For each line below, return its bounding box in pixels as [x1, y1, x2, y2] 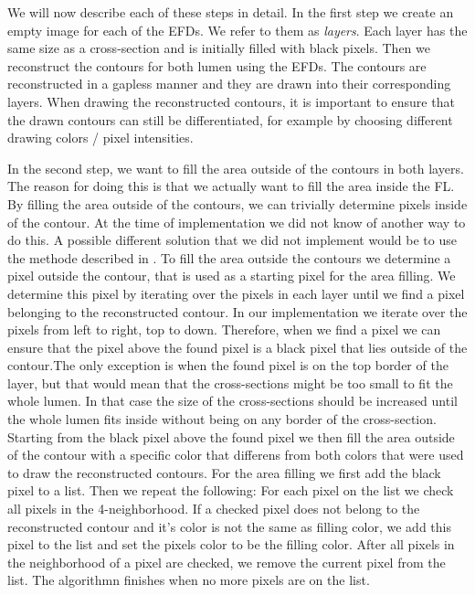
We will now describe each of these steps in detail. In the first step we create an [7, 3, 454, 21]
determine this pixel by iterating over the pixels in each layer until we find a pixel [7, 283, 465, 303]
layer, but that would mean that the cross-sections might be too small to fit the [7, 373, 453, 392]
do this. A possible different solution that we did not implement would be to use [7, 230, 457, 250]
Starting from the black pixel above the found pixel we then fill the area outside [7, 427, 455, 446]
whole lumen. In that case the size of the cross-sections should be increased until [7, 391, 458, 410]
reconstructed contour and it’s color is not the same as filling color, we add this [7, 516, 451, 536]
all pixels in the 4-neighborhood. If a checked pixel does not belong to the [7, 499, 420, 518]
